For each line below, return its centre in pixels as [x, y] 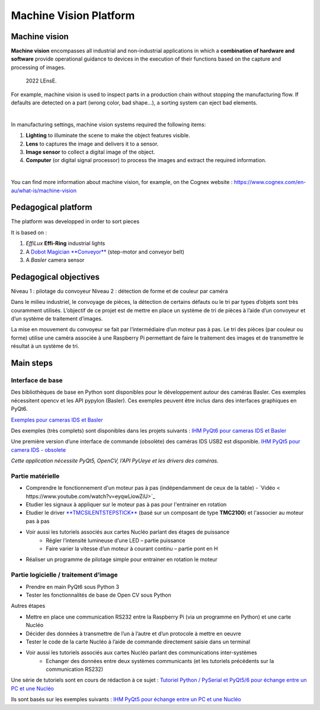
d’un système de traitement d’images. [57, 319]
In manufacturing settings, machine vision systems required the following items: [108, 124]
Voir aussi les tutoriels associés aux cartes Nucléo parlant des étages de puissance [128, 532]
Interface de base [37, 381]
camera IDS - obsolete [39, 450]
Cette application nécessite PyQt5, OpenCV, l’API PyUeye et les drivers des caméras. [115, 461]
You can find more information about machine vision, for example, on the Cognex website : [122, 182]
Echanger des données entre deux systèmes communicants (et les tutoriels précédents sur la [160, 661]
